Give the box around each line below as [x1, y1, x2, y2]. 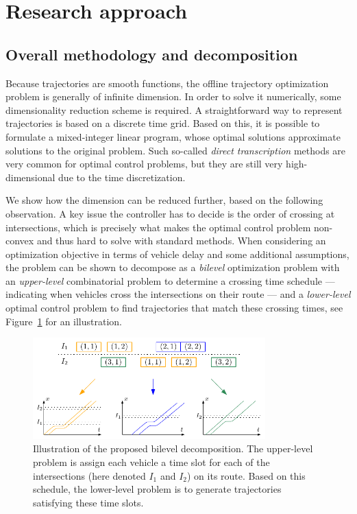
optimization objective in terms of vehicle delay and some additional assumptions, [5, 246, 349, 261]
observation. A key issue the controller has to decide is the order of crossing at [5, 206, 335, 220]
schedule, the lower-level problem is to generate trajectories [33, 482, 282, 496]
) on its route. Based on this [187, 468, 306, 482]
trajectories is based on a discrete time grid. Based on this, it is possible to [5, 116, 320, 130]
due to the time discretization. [58, 170, 186, 184]
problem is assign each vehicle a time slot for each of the [33, 455, 270, 469]
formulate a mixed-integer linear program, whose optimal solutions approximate [5, 129, 341, 143]
